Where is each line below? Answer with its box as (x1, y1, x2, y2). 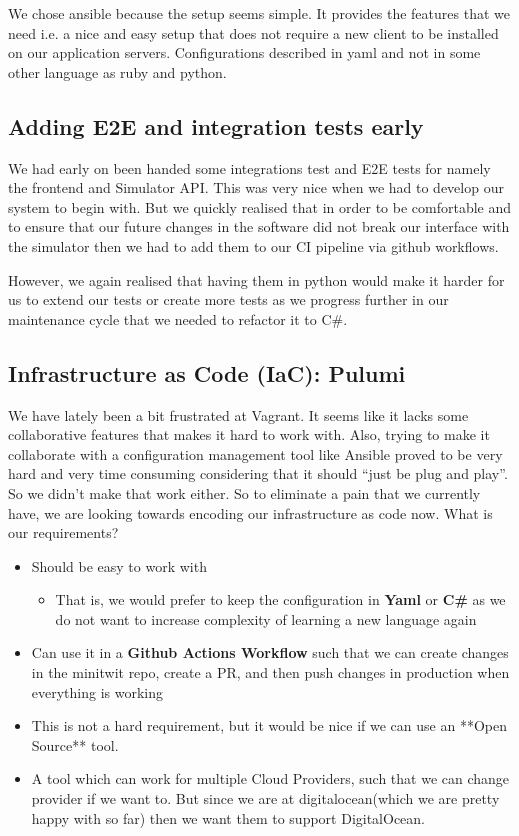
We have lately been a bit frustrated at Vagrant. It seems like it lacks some (8, 404, 469, 425)
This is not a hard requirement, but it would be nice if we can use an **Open (31, 715, 507, 736)
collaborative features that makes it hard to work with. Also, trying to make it (8, 424, 490, 445)
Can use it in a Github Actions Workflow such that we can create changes (31, 642, 509, 663)
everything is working (31, 681, 164, 702)
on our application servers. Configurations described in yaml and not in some (8, 42, 481, 63)
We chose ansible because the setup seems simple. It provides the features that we (8, 3, 510, 23)
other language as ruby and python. (8, 61, 227, 82)
